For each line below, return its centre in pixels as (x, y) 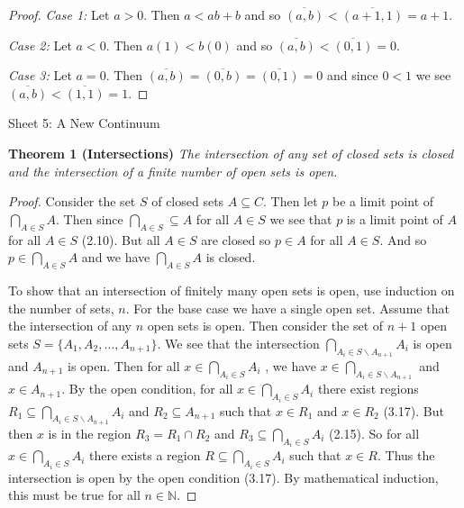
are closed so (236, 239)
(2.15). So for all (374, 433)
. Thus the (406, 455)
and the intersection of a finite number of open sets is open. (173, 171)
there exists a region (145, 455)
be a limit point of (383, 201)
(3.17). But (414, 410)
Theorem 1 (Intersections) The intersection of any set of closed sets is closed (231, 153)
